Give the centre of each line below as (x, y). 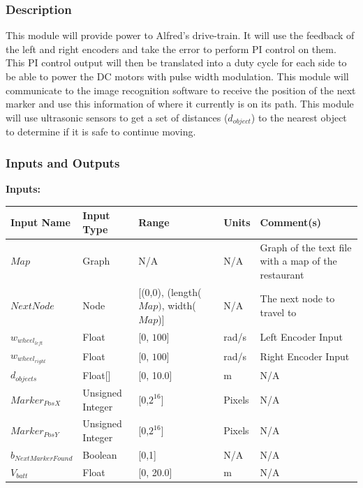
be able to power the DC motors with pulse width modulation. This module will (177, 76)
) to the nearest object (299, 117)
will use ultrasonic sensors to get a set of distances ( (117, 117)
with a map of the (298, 261)
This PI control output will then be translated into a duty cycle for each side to (176, 62)
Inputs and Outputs (63, 162)
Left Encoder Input (301, 337)
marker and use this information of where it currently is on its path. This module (180, 104)
